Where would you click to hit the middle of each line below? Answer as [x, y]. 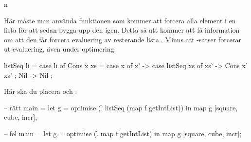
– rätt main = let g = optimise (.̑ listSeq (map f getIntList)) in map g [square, [121, 107]
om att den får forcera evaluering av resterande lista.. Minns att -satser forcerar [123, 39]
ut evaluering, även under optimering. [60, 49]
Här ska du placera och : [41, 91]
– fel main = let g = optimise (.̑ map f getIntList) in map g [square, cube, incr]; [123, 133]
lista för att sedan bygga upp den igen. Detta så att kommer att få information [122, 30]
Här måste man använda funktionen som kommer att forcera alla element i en [120, 20]
